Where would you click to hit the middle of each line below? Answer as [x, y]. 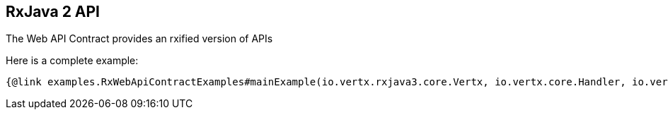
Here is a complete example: [72, 61]
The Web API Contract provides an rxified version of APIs [139, 39]
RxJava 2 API [53, 12]
